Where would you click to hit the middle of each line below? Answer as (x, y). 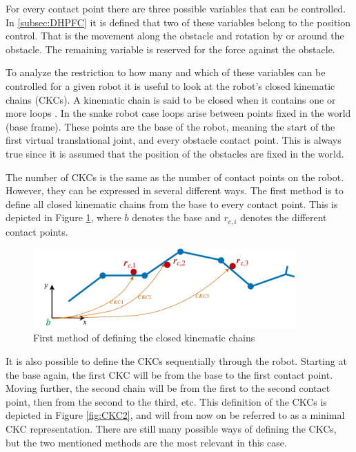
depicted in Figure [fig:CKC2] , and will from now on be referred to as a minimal (175, 415)
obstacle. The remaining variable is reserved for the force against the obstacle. (170, 49)
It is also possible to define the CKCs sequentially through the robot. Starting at (176, 360)
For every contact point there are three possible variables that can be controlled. (176, 8)
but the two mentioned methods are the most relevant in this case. (146, 442)
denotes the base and (176, 217)
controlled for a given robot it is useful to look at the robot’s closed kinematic (170, 85)
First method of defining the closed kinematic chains (144, 338)
